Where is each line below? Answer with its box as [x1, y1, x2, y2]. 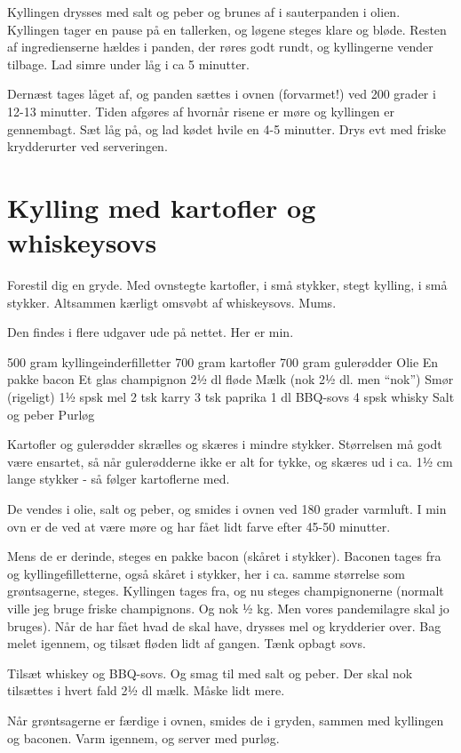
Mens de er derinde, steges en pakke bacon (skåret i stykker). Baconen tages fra [7, 547, 441, 565]
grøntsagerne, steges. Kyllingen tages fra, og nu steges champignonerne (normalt [7, 581, 444, 600]
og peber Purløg [7, 405, 95, 423]
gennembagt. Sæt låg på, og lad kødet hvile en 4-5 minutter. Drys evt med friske [7, 119, 446, 138]
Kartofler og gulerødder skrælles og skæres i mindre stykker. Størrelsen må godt [7, 435, 442, 453]
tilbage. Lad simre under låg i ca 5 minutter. [7, 54, 250, 73]
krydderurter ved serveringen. [7, 137, 168, 156]
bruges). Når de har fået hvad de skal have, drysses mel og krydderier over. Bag [7, 616, 441, 635]
